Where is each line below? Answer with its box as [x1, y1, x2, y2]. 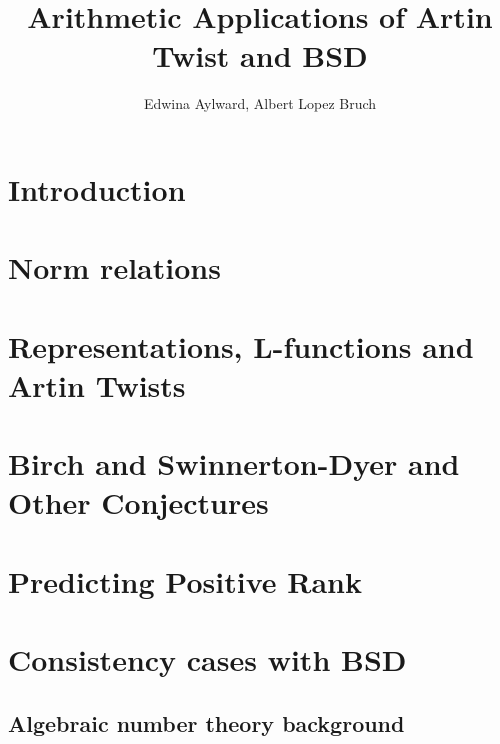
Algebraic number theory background [8, 707, 405, 738]
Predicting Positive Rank [8, 560, 362, 601]
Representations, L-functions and [8, 325, 474, 366]
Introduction [8, 168, 186, 209]
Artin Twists [8, 364, 186, 405]
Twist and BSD [152, 35, 368, 76]
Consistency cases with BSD [8, 639, 407, 680]
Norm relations [8, 247, 221, 288]
